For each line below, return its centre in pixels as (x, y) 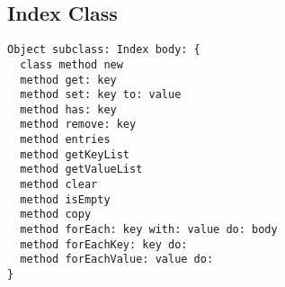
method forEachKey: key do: (104, 244)
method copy (56, 215)
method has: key (68, 109)
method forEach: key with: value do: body (149, 230)
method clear (59, 185)
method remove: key (78, 125)
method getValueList (81, 170)
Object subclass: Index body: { (104, 50)
